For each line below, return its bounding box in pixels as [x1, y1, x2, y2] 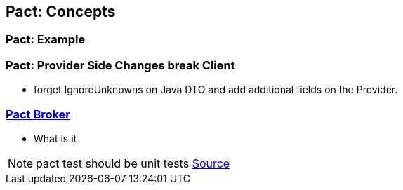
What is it [34, 132, 77, 144]
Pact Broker [6, 107, 71, 121]
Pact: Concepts [6, 3, 116, 20]
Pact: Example [6, 32, 86, 47]
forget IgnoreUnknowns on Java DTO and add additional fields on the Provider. [34, 83, 398, 96]
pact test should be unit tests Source [36, 156, 230, 170]
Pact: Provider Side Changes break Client [6, 57, 235, 72]
